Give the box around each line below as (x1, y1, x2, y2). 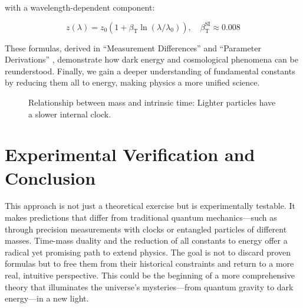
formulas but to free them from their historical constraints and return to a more (5, 257, 294, 270)
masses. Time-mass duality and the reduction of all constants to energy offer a (5, 234, 288, 247)
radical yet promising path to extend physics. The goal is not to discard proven (5, 245, 291, 258)
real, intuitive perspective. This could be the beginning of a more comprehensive (5, 269, 295, 281)
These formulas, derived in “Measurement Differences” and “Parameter (5, 41, 261, 54)
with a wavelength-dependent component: (5, 1, 155, 13)
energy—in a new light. (5, 292, 89, 304)
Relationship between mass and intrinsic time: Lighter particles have (28, 96, 276, 108)
